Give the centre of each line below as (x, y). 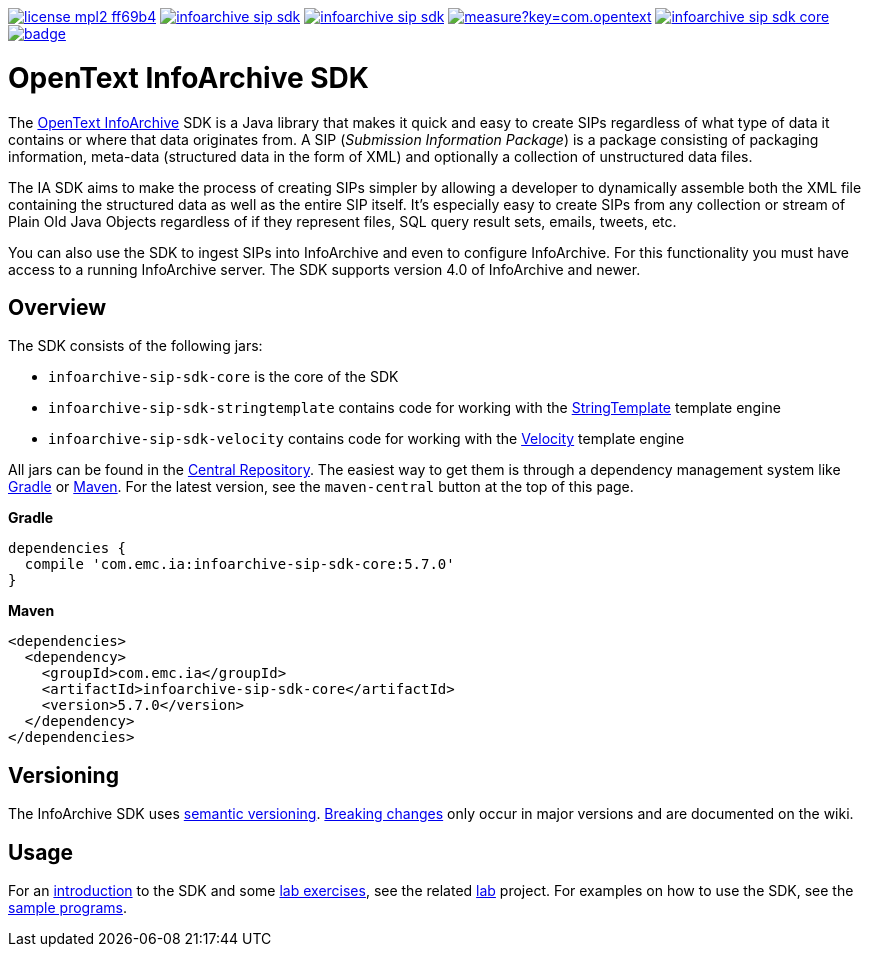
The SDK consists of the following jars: (135, 346)
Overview (57, 307)
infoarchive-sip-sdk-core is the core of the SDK (223, 377)
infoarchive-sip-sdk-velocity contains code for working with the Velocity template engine (366, 439)
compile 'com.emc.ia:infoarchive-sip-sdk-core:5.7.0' (239, 564)
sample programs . (67, 908)
